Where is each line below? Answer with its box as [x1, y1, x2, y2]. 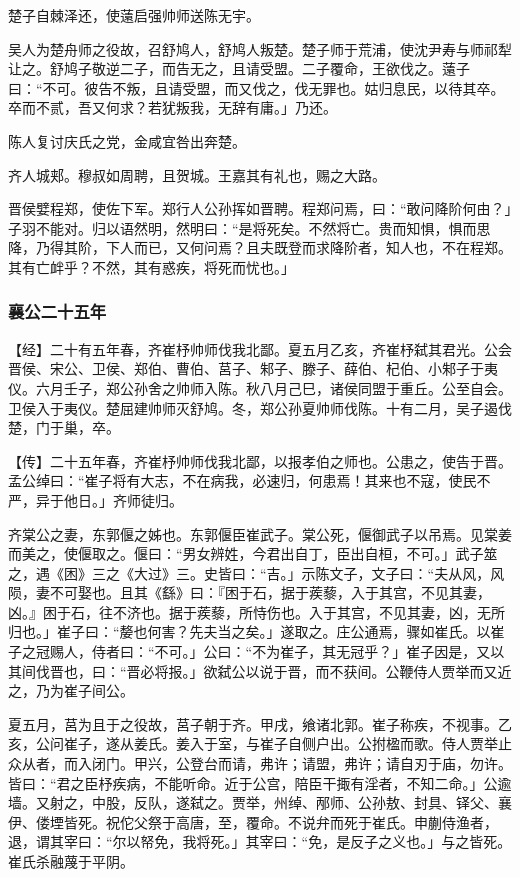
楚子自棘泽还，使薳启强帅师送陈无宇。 [8, 5, 260, 25]
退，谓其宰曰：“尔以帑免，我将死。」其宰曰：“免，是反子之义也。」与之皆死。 [8, 831, 512, 852]
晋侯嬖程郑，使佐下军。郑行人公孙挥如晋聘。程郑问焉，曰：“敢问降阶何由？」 [8, 198, 512, 219]
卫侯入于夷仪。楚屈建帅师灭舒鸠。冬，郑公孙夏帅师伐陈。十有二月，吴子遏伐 [8, 397, 512, 418]
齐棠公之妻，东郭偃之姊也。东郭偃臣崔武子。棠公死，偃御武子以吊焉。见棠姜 [8, 523, 512, 544]
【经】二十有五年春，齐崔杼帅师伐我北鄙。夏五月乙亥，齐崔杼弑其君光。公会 [8, 338, 512, 359]
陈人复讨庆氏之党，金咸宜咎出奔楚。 [8, 130, 246, 151]
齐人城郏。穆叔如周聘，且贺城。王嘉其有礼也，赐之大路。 [8, 164, 386, 185]
